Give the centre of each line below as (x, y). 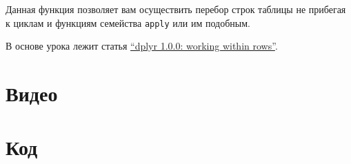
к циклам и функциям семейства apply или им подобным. (128, 22)
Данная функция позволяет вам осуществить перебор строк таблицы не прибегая (176, 9)
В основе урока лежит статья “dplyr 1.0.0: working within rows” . (142, 46)
